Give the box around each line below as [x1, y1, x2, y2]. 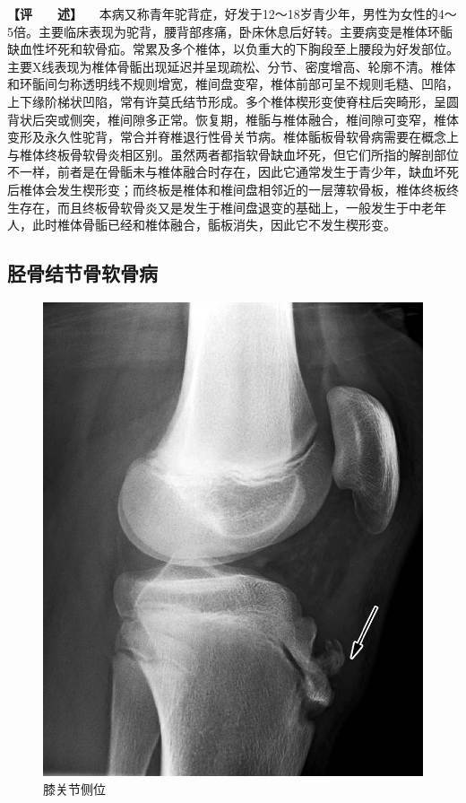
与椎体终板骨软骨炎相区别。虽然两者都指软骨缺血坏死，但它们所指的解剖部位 [7, 144, 459, 163]
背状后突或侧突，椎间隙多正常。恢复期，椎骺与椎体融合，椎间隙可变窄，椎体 [7, 109, 459, 128]
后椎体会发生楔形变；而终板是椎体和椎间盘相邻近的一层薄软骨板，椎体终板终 [7, 179, 459, 198]
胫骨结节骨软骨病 [7, 259, 158, 287]
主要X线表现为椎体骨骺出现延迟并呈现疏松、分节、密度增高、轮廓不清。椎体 [7, 57, 456, 75]
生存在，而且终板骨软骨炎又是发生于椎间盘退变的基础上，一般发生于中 [7, 197, 421, 216]
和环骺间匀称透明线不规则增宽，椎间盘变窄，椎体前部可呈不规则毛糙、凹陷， [7, 74, 459, 93]
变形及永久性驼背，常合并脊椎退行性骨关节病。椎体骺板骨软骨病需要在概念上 [7, 127, 459, 146]
